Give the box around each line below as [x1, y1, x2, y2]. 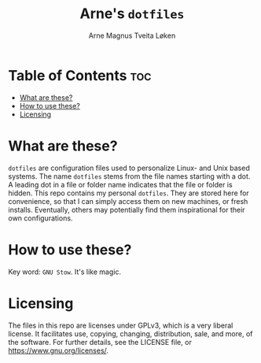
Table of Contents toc [8, 66, 152, 84]
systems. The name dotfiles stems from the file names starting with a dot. [8, 171, 251, 181]
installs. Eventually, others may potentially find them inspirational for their [8, 205, 245, 214]
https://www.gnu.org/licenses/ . [8, 346, 108, 355]
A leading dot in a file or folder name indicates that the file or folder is [8, 180, 233, 189]
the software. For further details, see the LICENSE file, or [8, 337, 193, 346]
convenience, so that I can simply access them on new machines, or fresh [8, 196, 248, 206]
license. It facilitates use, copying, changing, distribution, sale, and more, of [8, 328, 253, 339]
